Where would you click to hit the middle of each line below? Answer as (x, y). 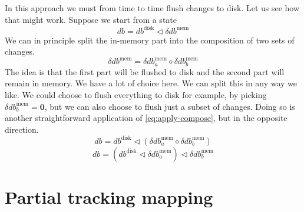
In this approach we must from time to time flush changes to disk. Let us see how (152, 8)
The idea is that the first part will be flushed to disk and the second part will (145, 71)
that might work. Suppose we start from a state (91, 19)
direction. (22, 129)
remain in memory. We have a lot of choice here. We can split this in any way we (151, 83)
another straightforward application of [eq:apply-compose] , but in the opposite (146, 118)
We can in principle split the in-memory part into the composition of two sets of (150, 40)
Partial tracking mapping (109, 197)
